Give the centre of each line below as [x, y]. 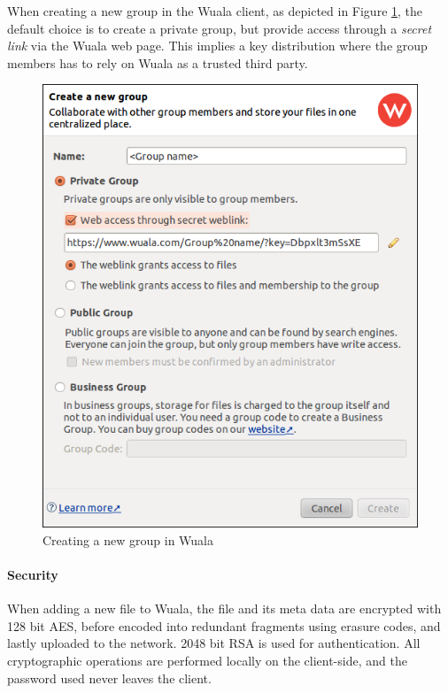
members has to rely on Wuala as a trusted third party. [158, 62]
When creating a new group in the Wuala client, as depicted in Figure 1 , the [215, 11]
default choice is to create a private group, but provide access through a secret [220, 28]
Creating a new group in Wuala [128, 539]
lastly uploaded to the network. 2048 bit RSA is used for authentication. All [214, 643]
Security [33, 575]
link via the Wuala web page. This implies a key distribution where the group [217, 46]
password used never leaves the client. [109, 678]
